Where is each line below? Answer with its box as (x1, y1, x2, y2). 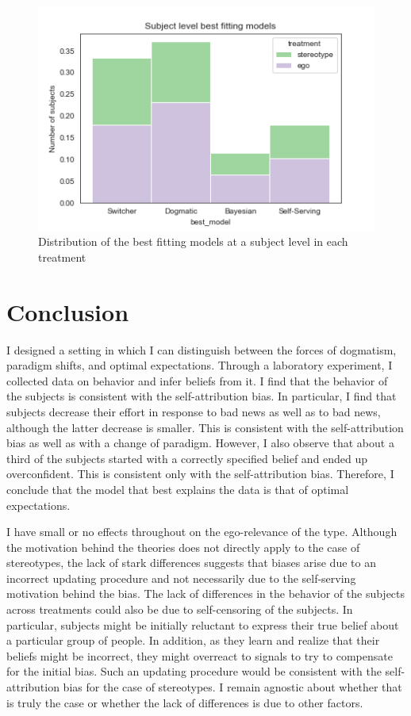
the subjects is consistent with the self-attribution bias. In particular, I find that (6, 388, 397, 404)
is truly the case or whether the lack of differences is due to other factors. (6, 694, 363, 710)
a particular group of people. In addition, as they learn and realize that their (6, 632, 380, 649)
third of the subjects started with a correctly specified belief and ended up (6, 450, 368, 466)
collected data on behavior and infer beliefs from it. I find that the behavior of (6, 372, 388, 389)
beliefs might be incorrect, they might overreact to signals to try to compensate (6, 647, 393, 664)
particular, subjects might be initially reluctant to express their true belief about (6, 616, 399, 633)
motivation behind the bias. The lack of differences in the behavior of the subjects (6, 585, 405, 602)
